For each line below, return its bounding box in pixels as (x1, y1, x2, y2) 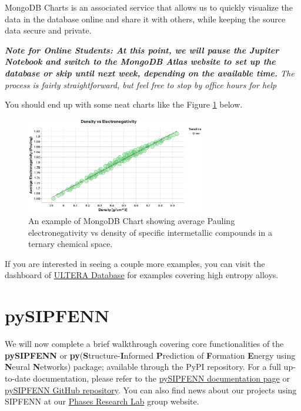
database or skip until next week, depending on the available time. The (5, 66, 295, 79)
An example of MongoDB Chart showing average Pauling (28, 215, 235, 227)
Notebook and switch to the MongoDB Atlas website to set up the (5, 55, 276, 68)
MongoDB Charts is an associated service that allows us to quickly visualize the (5, 1, 293, 13)
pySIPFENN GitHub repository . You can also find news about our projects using (5, 383, 297, 396)
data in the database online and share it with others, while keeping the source (5, 12, 286, 25)
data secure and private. (5, 24, 92, 36)
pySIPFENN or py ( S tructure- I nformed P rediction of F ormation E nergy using (5, 349, 296, 361)
